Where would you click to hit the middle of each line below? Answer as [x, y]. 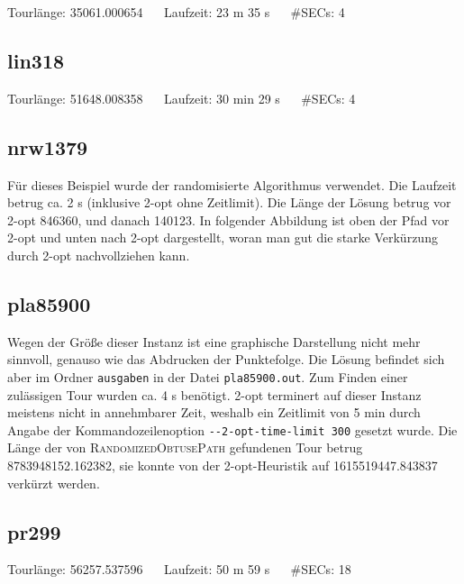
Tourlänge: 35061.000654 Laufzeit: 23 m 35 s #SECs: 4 [176, 12]
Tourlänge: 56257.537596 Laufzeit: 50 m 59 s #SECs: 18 [179, 569]
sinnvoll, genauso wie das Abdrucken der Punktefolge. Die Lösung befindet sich [226, 359]
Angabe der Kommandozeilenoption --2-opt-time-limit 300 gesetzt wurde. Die [232, 429]
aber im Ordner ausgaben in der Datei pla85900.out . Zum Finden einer [208, 376]
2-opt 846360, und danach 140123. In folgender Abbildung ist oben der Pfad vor [228, 219]
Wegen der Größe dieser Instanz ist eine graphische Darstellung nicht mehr [214, 341]
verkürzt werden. [54, 483]
